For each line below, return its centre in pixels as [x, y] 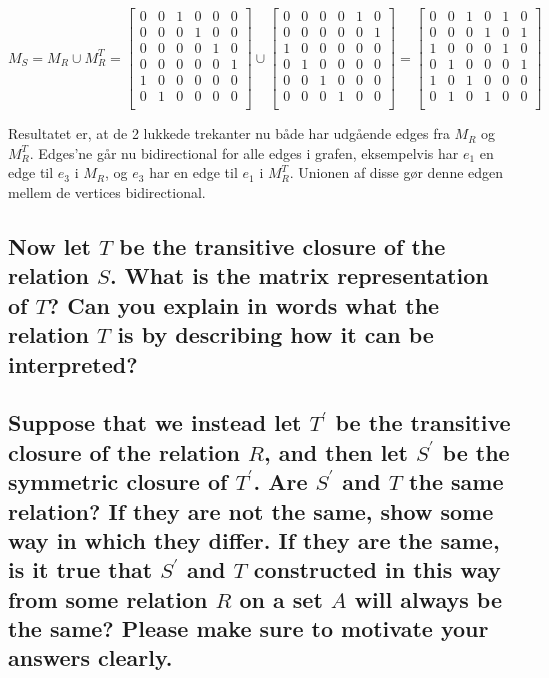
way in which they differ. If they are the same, [254, 539]
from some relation [108, 598]
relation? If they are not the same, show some [251, 510]
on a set [281, 598]
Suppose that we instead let [155, 422]
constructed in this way [377, 569]
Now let [49, 245]
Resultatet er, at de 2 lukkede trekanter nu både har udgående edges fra [229, 133]
